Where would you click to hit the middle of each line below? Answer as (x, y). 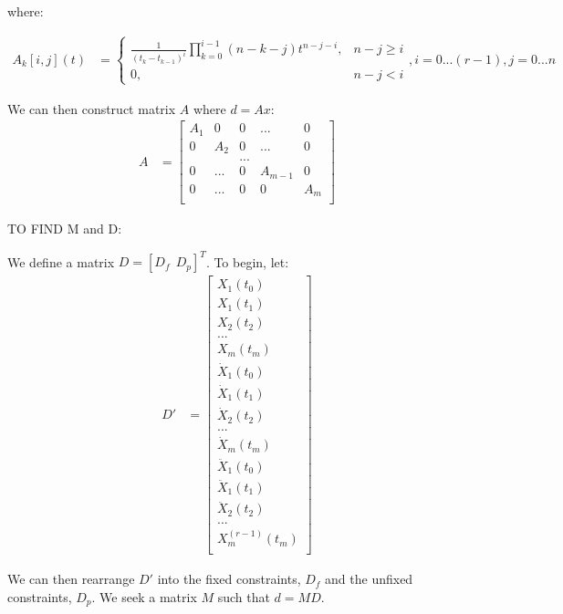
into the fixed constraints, (229, 579)
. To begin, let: (247, 261)
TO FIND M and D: (65, 229)
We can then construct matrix (92, 108)
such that (244, 596)
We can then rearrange (71, 579)
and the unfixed (369, 579)
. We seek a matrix (144, 596)
